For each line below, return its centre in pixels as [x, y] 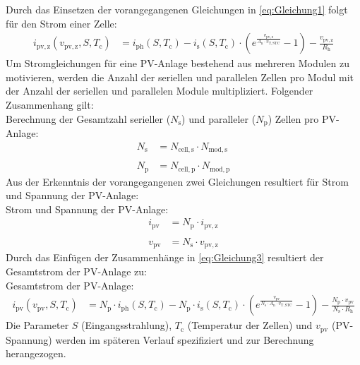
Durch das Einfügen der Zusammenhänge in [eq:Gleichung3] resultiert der [165, 257]
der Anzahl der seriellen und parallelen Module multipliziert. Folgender [160, 91]
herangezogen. [36, 353]
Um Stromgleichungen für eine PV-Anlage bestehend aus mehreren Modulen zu [178, 63]
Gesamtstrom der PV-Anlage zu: [77, 271]
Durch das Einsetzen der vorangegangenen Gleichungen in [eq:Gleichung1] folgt [177, 9]
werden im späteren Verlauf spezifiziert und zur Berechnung [185, 339]
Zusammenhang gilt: [50, 104]
